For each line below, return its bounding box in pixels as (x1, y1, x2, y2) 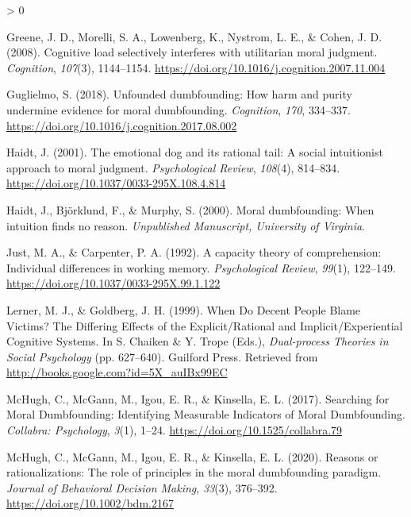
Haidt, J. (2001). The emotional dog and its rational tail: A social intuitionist (6, 144, 383, 160)
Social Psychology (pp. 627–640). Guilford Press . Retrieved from (6, 348, 318, 365)
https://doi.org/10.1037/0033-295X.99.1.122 (6, 275, 221, 291)
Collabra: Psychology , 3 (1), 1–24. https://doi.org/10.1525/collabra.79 (6, 422, 343, 438)
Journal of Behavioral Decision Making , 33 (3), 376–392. (6, 479, 278, 496)
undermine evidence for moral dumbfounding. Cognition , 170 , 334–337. (6, 101, 351, 118)
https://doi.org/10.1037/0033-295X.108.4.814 (6, 175, 226, 191)
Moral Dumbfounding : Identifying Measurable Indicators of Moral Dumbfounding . (6, 406, 405, 422)
